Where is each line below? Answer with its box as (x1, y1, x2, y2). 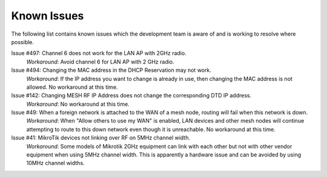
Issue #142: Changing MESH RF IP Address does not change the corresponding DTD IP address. (11, 92, 251, 99)
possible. (11, 38, 35, 45)
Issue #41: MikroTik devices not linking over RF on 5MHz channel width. (11, 134, 191, 141)
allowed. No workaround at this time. (26, 83, 118, 91)
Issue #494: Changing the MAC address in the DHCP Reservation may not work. (11, 66, 211, 74)
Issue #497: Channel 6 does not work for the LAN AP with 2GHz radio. (11, 50, 187, 57)
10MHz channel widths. (26, 159, 85, 167)
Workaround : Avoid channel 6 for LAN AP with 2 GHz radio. (26, 58, 175, 65)
